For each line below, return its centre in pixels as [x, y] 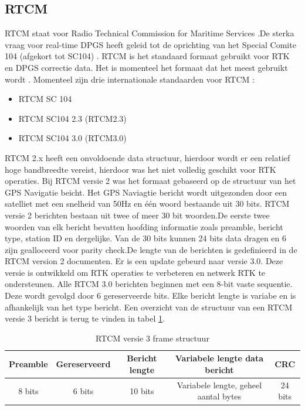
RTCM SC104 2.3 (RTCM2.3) [72, 118]
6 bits [83, 390]
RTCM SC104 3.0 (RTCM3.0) [72, 138]
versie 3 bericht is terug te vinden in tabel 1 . [85, 318]
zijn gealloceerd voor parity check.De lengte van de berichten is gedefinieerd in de [151, 249]
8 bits [28, 390]
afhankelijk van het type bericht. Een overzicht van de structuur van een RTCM [149, 307]
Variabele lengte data [219, 358]
